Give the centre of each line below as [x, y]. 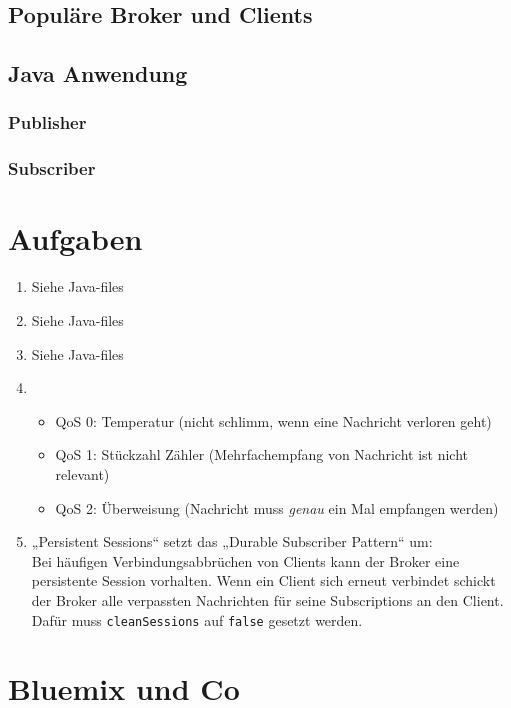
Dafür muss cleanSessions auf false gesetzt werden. [197, 619]
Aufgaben [75, 238]
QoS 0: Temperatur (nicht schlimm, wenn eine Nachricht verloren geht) [273, 420]
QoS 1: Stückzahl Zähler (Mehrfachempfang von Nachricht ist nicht [262, 454]
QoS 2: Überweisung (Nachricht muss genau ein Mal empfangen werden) [277, 507]
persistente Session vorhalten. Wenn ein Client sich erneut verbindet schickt [263, 580]
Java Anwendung [98, 73]
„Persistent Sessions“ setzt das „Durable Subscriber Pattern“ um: [232, 541]
